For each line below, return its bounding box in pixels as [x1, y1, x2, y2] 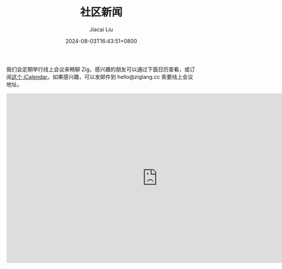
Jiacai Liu [89, 25, 113, 33]
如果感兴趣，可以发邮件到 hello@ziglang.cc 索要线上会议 [52, 73, 193, 80]
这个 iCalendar [11, 73, 48, 80]
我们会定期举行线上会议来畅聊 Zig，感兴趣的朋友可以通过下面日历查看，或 [6, 66, 190, 73]
